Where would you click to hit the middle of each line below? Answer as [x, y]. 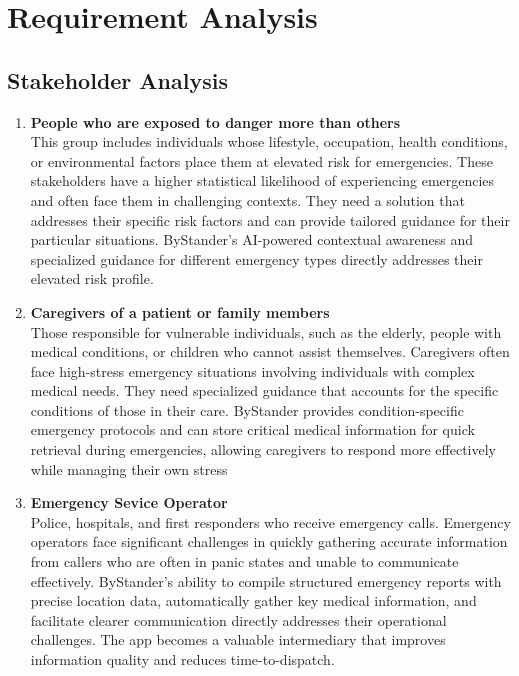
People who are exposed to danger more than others [215, 121]
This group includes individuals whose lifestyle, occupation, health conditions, [269, 141]
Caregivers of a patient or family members [180, 311]
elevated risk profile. [92, 278]
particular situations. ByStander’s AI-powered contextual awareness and [251, 239]
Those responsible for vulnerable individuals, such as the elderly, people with [266, 331]
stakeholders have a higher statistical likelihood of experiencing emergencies [262, 180]
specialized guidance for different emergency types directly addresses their [256, 258]
